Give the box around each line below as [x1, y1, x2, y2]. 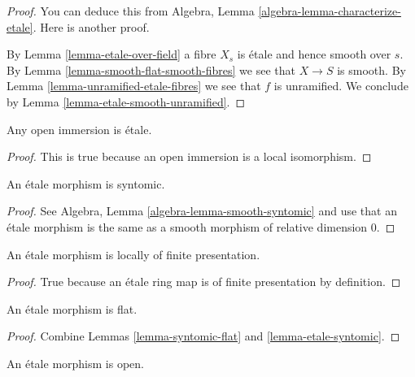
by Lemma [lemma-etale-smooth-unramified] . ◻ [7, 93, 246, 110]
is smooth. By [337, 61, 406, 78]
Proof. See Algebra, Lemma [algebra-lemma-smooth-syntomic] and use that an [7, 202, 397, 219]
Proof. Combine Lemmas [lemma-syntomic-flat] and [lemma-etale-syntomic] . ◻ [7, 327, 400, 344]
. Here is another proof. [33, 18, 150, 35]
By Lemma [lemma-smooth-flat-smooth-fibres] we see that [7, 61, 295, 78]
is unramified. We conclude [273, 77, 408, 94]
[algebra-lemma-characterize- [258, 2, 401, 19]
